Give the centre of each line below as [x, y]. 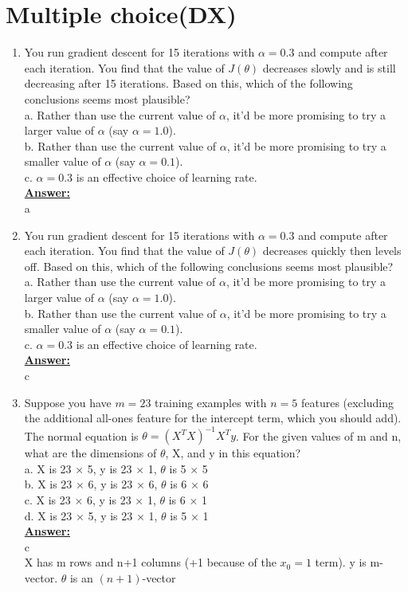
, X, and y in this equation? [233, 453]
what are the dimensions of [90, 453]
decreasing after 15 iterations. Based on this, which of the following [188, 83]
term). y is [341, 562]
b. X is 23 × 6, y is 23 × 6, [91, 484]
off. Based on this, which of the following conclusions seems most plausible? [209, 266]
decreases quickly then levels [332, 251]
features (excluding [347, 402]
